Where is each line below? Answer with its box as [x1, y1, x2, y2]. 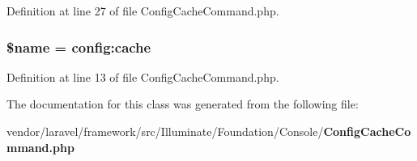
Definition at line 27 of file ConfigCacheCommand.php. [6, 2, 279, 19]
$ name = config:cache [6, 36, 151, 57]
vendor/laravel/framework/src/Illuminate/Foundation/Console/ [6, 123, 324, 139]
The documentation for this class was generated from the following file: [6, 95, 359, 112]
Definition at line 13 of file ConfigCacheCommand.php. [6, 68, 279, 85]
